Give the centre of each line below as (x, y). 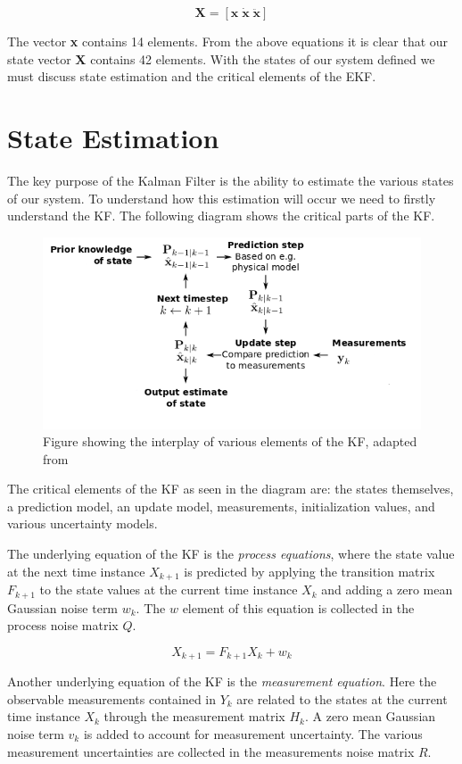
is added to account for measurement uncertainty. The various (253, 733)
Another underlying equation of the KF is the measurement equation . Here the (222, 681)
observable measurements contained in (112, 698)
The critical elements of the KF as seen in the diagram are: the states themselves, (231, 489)
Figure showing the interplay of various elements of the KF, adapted (230, 441)
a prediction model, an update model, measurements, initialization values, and (221, 506)
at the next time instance (76, 571)
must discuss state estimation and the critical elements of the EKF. (192, 76)
